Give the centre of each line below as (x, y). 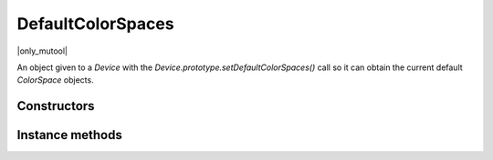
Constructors (56, 106)
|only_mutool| (42, 51)
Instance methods (69, 135)
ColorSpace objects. (56, 80)
